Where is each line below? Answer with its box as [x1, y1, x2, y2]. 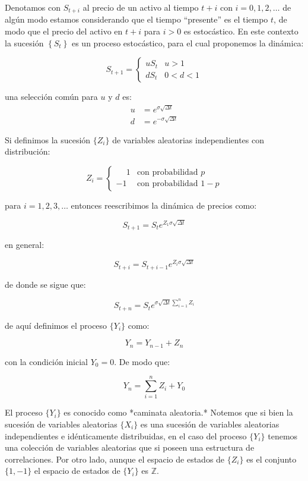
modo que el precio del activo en [5, 25, 123, 37]
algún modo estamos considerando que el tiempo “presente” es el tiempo [5, 13, 268, 26]
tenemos [268, 429, 298, 442]
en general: [5, 238, 45, 251]
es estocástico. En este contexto [183, 25, 299, 37]
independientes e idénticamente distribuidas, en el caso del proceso [5, 429, 247, 442]
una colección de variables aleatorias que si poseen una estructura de [5, 441, 255, 454]
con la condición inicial [5, 355, 88, 367]
